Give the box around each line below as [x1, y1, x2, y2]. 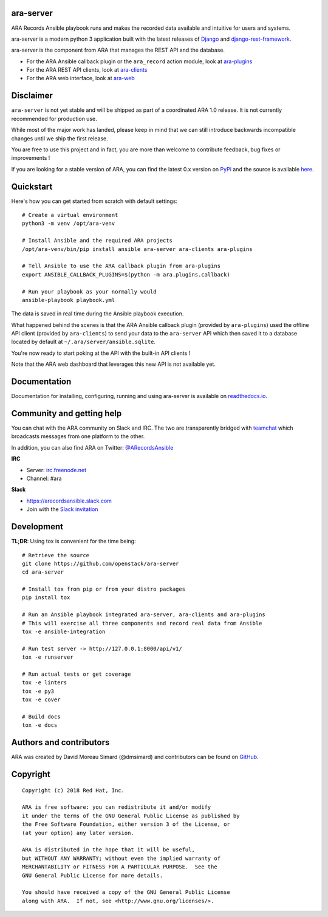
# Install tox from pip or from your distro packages [22, 586, 185, 592]
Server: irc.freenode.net [26, 466, 87, 473]
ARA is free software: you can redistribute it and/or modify [22, 804, 211, 811]
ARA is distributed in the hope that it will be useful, [22, 847, 196, 853]
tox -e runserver [22, 654, 73, 661]
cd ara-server [22, 569, 64, 575]
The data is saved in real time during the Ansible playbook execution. [11, 310, 184, 317]
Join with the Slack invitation [26, 506, 98, 513]
